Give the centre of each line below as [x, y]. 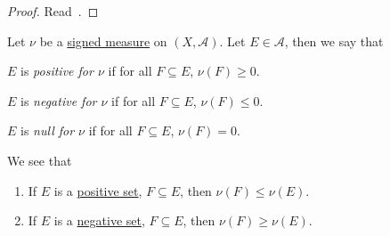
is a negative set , [99, 220]
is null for [48, 130]
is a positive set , [98, 190]
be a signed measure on [103, 41]
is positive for [57, 71]
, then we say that [334, 41]
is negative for [59, 100]
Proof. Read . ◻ [53, 11]
